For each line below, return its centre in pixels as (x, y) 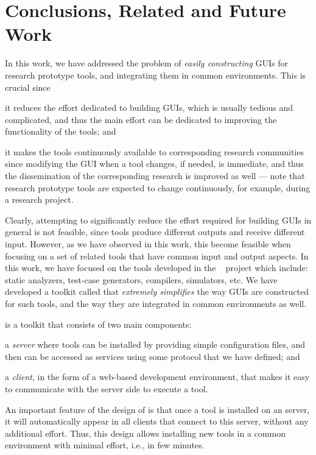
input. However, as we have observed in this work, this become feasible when (148, 244)
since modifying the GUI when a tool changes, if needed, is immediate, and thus (154, 164)
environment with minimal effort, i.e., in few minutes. (105, 445)
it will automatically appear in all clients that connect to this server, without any (157, 421)
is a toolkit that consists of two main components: (98, 324)
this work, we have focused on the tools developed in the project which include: (156, 268)
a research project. (39, 199)
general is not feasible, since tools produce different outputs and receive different (155, 232)
